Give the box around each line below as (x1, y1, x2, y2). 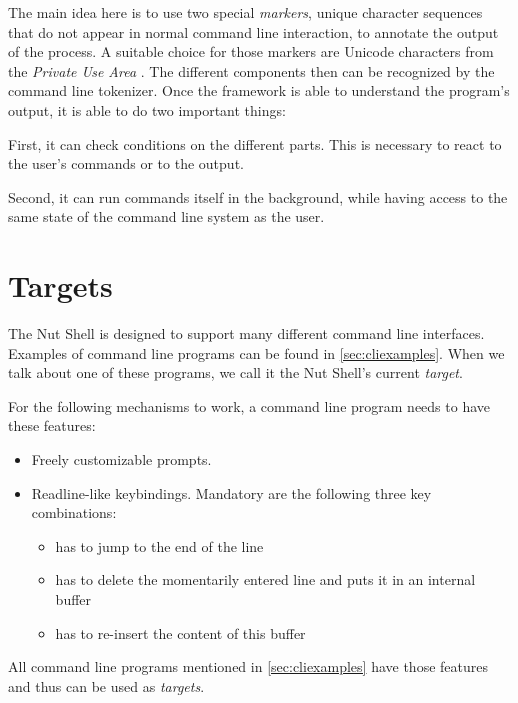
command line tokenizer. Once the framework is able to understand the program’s (8, 80, 510, 101)
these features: (8, 415, 96, 436)
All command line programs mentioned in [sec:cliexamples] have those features (8, 656, 488, 677)
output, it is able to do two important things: (8, 99, 286, 120)
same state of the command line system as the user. (8, 206, 325, 227)
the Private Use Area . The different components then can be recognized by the (8, 60, 495, 81)
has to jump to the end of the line (55, 535, 264, 556)
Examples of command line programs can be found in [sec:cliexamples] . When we (8, 342, 505, 363)
